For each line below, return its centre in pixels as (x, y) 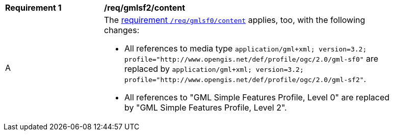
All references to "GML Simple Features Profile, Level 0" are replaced (257, 97)
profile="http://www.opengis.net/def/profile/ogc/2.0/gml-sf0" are (252, 59)
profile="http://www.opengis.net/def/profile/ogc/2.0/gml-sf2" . (245, 79)
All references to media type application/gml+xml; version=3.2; (246, 48)
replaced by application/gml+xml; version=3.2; (214, 69)
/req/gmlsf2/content (145, 8)
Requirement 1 (33, 8)
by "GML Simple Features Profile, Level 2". (206, 107)
